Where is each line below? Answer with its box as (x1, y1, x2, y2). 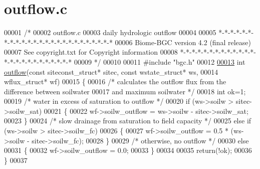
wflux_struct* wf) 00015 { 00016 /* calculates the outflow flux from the (4, 76, 226, 87)
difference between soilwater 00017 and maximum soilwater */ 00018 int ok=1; (4, 86, 246, 96)
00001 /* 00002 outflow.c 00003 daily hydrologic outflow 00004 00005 (4, 27, 216, 38)
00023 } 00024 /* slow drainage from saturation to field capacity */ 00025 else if (4, 115, 251, 126)
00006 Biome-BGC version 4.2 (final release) (115, 37, 251, 47)
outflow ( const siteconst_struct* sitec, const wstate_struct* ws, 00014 (4, 66, 218, 77)
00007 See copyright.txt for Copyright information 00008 (4, 47, 178, 57)
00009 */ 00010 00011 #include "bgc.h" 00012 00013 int (74, 56, 245, 67)
